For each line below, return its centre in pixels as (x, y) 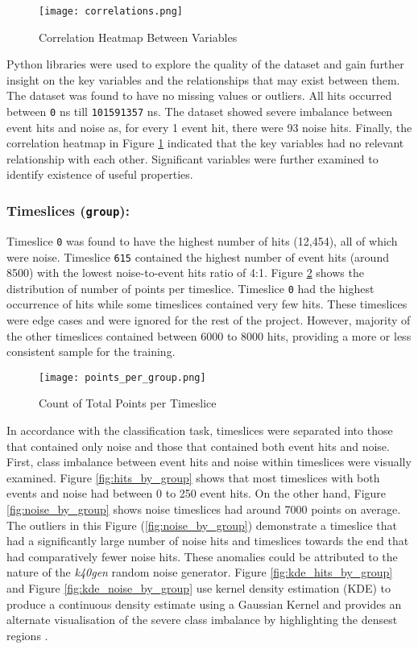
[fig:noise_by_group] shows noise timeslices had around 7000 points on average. (204, 509)
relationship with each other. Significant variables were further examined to (192, 158)
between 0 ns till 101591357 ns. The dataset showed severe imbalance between (200, 112)
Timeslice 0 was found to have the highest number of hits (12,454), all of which (202, 240)
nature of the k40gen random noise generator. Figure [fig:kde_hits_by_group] (200, 572)
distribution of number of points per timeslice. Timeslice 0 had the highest (190, 288)
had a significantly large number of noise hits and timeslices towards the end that (208, 541)
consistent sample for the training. (91, 351)
